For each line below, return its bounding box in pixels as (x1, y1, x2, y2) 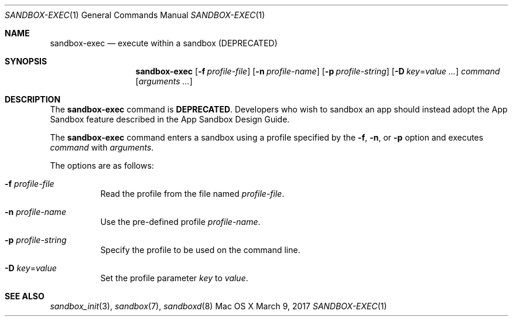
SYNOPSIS (5, 56, 47, 66)
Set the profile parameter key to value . (100, 273, 248, 283)
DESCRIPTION (5, 94, 61, 104)
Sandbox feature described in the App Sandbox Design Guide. (50, 114, 290, 124)
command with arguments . (50, 142, 154, 152)
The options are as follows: (50, 160, 154, 170)
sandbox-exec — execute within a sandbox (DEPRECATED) (50, 38, 278, 48)
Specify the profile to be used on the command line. (100, 245, 300, 255)
